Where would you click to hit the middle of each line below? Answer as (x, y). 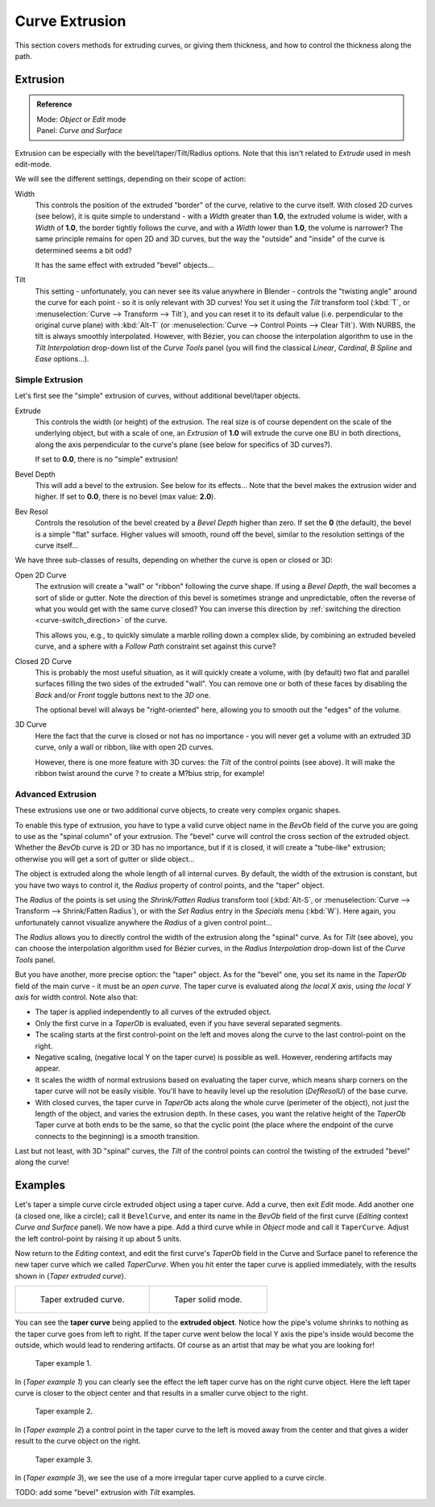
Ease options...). (62, 359)
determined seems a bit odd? (83, 250)
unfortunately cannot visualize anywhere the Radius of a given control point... (144, 922)
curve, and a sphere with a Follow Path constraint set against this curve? (155, 646)
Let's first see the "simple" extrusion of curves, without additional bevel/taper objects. (158, 396)
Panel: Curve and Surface (79, 131)
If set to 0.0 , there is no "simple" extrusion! (107, 459)
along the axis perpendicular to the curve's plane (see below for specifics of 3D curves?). (184, 445)
